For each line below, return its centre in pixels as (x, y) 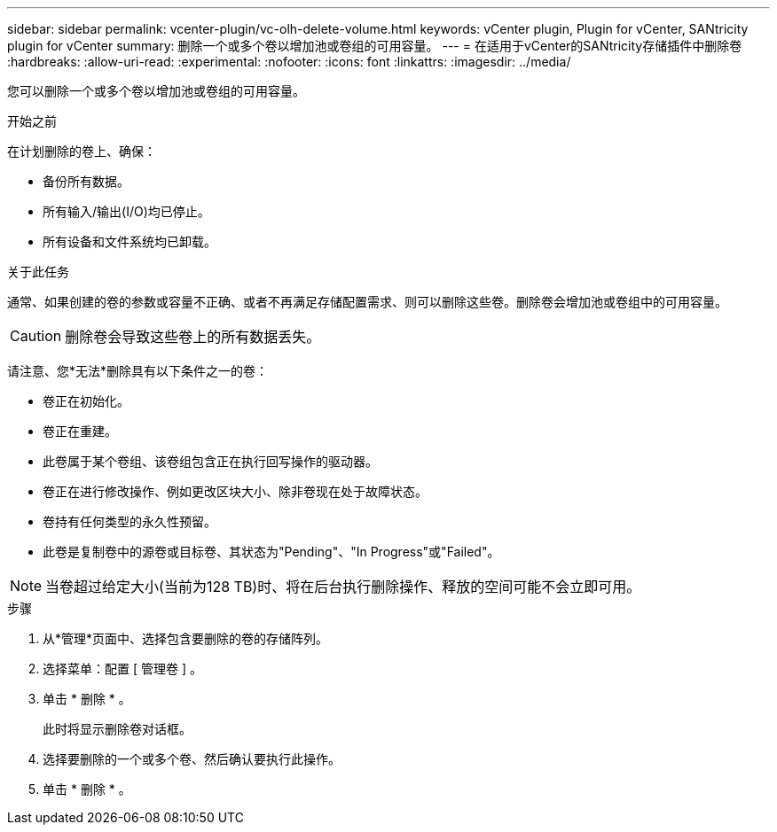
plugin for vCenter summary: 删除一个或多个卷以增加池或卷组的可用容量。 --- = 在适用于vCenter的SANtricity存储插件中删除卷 (375, 46)
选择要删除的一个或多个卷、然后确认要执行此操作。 (192, 759)
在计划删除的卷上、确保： (82, 151)
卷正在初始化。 (86, 401)
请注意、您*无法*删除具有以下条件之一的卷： (138, 371)
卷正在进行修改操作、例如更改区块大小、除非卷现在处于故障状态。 (235, 491)
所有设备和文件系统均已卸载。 (129, 241)
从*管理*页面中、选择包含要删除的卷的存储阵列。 (186, 638)
